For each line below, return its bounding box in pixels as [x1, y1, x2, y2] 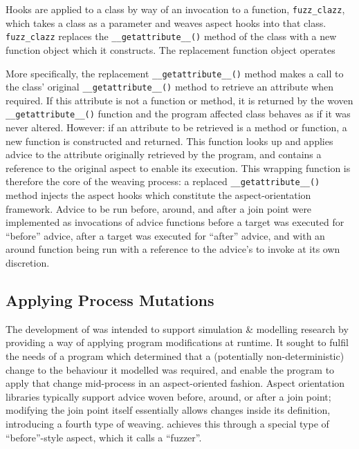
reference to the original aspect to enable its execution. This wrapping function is [6, 160, 351, 175]
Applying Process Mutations [6, 289, 214, 311]
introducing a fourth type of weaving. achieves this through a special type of [6, 417, 329, 431]
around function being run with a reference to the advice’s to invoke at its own [6, 242, 340, 256]
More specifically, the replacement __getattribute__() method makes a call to [6, 66, 344, 80]
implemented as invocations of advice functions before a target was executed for [6, 215, 344, 229]
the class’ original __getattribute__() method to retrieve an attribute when [6, 79, 334, 94]
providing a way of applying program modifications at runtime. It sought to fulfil [6, 335, 349, 350]
